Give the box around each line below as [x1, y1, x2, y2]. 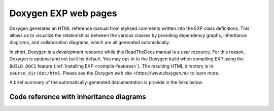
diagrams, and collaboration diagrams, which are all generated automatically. [9, 40, 170, 46]
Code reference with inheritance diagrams [9, 93, 147, 101]
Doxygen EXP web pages [9, 8, 117, 19]
